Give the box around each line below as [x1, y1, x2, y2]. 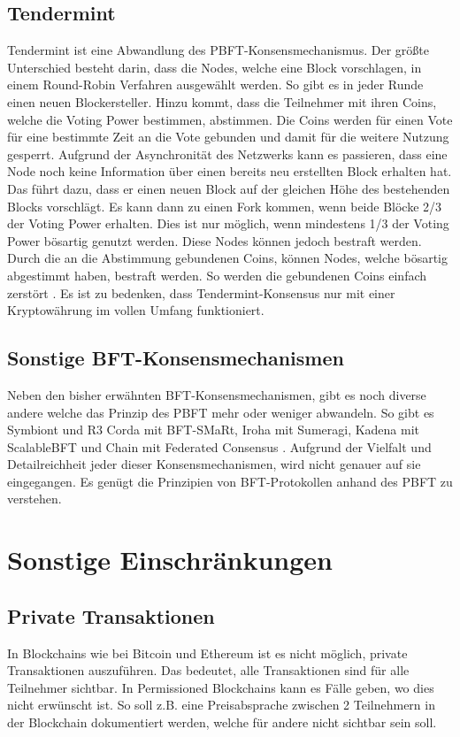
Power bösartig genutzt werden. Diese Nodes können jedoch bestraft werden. [7, 231, 422, 250]
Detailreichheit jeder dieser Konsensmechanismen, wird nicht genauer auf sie [7, 455, 421, 473]
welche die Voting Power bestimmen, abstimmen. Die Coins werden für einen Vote [7, 110, 453, 128]
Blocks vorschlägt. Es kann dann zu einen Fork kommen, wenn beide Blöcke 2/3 [7, 196, 442, 215]
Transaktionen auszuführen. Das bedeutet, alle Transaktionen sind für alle [7, 661, 410, 679]
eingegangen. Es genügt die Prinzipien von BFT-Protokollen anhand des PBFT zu [7, 472, 453, 490]
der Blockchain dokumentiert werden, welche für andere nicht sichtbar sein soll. [7, 713, 437, 732]
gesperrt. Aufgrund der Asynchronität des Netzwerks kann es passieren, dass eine [7, 144, 448, 163]
